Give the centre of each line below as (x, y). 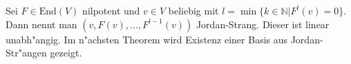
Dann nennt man (41, 24)
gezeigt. (66, 53)
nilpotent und (111, 10)
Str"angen (26, 53)
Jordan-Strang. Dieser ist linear (263, 24)
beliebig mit (193, 10)
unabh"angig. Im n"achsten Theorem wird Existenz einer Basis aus (147, 39)
